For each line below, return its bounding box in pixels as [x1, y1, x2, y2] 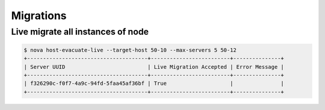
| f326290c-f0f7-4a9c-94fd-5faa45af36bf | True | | [23, 80, 284, 87]
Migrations [11, 9, 67, 22]
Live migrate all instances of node [11, 26, 149, 37]
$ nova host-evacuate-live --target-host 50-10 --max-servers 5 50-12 [23, 47, 237, 53]
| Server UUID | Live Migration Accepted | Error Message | [23, 63, 284, 70]
